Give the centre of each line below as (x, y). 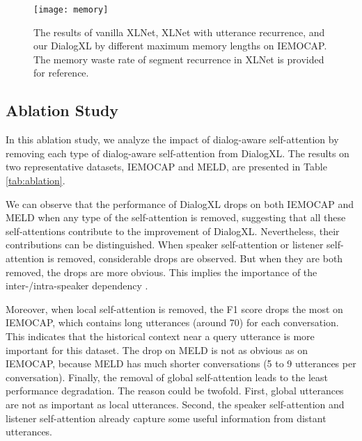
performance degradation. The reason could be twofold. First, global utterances (175, 391)
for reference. (61, 73)
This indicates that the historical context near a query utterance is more (160, 336)
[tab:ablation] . (36, 181)
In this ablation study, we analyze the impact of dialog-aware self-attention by (172, 139)
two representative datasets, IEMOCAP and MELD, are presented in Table (166, 167)
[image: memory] (71, 10)
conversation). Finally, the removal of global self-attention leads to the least (167, 377)
